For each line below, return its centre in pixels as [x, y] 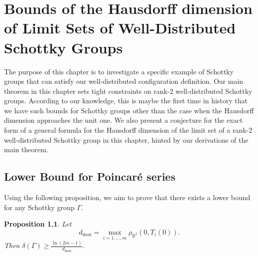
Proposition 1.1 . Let [38, 224]
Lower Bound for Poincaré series [90, 176]
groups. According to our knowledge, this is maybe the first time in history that [126, 101]
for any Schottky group [39, 207]
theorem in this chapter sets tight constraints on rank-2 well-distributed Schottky [128, 91]
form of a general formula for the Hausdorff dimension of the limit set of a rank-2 [128, 130]
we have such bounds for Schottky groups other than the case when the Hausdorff [129, 110]
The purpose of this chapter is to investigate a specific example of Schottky [119, 71]
